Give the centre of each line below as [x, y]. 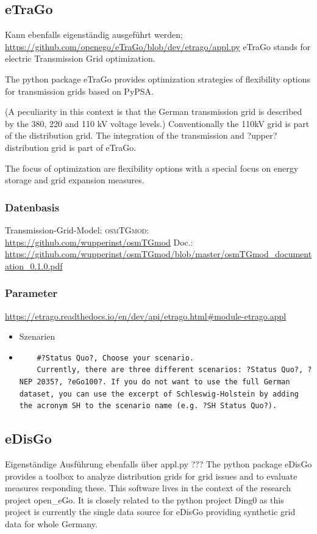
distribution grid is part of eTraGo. [71, 147]
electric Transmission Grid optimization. [80, 58]
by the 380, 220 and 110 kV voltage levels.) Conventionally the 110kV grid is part [157, 123]
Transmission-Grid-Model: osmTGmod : [77, 229]
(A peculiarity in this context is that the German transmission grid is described [154, 112]
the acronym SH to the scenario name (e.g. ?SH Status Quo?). [148, 406]
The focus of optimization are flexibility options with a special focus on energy [152, 168]
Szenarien [37, 336]
